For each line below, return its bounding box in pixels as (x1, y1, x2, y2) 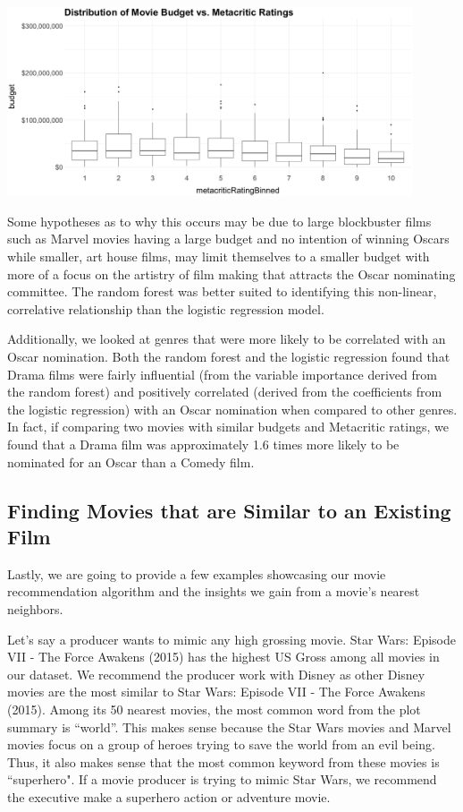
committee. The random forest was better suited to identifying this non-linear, (7, 282, 437, 301)
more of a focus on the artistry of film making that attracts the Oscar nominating (7, 264, 456, 283)
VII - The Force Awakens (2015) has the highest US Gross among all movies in (7, 647, 440, 666)
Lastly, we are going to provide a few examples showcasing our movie (7, 564, 386, 583)
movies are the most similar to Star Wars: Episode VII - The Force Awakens (7, 682, 425, 701)
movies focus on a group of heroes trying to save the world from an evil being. (7, 735, 435, 754)
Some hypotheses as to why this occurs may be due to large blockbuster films (7, 211, 432, 230)
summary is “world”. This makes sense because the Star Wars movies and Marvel (7, 717, 451, 736)
